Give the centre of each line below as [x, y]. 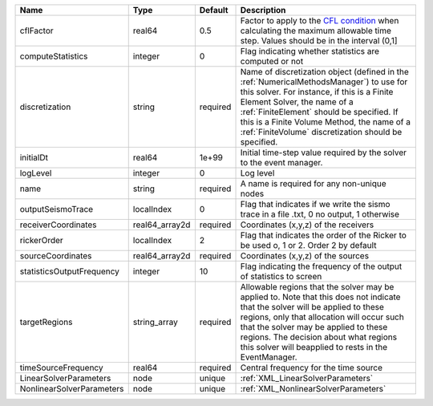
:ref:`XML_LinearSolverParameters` [307, 378]
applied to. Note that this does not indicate [320, 297]
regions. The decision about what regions [318, 337]
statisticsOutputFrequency [70, 271]
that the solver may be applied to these [314, 327]
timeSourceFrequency [61, 367]
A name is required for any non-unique [313, 183]
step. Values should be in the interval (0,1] [319, 41]
